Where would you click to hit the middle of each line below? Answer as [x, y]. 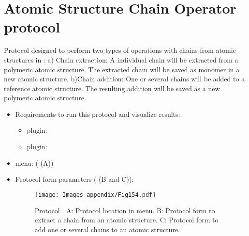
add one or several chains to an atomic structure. [107, 229]
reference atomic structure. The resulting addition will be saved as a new [112, 88]
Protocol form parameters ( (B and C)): [74, 179]
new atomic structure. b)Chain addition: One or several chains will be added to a [124, 79]
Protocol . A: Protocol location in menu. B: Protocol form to [125, 210]
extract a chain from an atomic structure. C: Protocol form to [126, 220]
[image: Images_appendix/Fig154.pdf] [95, 195]
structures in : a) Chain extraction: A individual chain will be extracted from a [121, 59]
